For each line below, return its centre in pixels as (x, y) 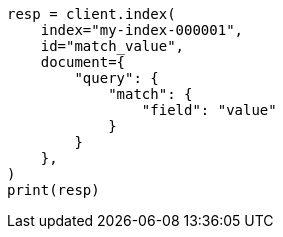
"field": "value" (209, 110)
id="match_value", (112, 46)
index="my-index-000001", (142, 30)
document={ (83, 62)
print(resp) (53, 190)
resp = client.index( (91, 14)
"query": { (116, 78)
